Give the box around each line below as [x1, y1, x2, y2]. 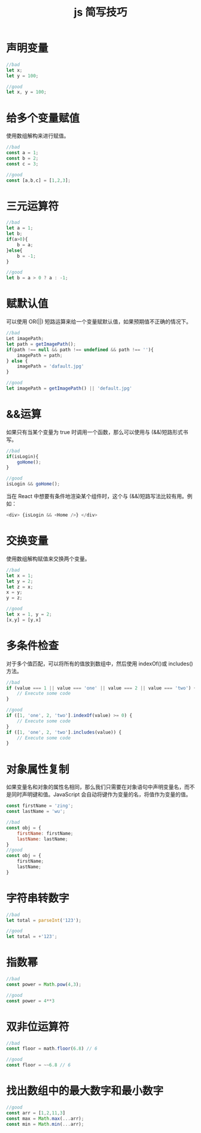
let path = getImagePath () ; [6, 341, 77, 347]
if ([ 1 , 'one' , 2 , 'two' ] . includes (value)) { [6, 729, 121, 735]
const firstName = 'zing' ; [6, 803, 74, 809]
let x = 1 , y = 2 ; [6, 611, 52, 617]
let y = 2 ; [6, 578, 33, 584]
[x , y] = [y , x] [6, 617, 42, 623]
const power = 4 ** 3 [6, 998, 55, 1004]
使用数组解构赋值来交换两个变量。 [6, 555, 90, 562]
